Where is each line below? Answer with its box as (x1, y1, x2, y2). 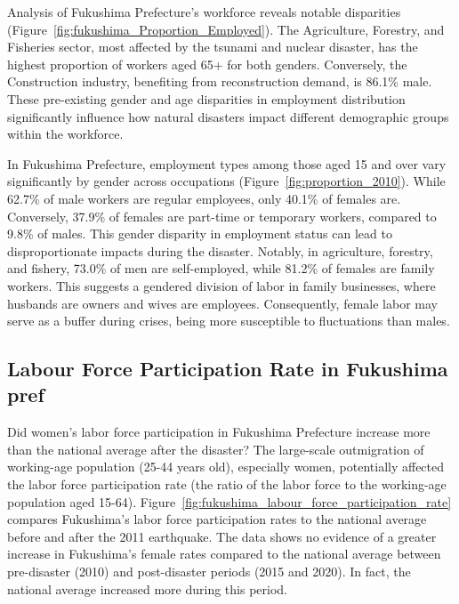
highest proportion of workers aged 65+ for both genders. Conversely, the (7, 54, 407, 73)
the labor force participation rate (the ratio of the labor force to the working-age (7, 475, 447, 494)
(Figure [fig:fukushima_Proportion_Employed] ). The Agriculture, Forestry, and (7, 20, 445, 38)
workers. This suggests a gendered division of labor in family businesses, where (7, 276, 436, 294)
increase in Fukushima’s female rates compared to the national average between (7, 544, 441, 563)
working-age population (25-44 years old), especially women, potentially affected (7, 457, 445, 476)
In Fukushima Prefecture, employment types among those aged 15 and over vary (7, 154, 447, 173)
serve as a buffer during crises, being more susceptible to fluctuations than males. (7, 311, 450, 330)
